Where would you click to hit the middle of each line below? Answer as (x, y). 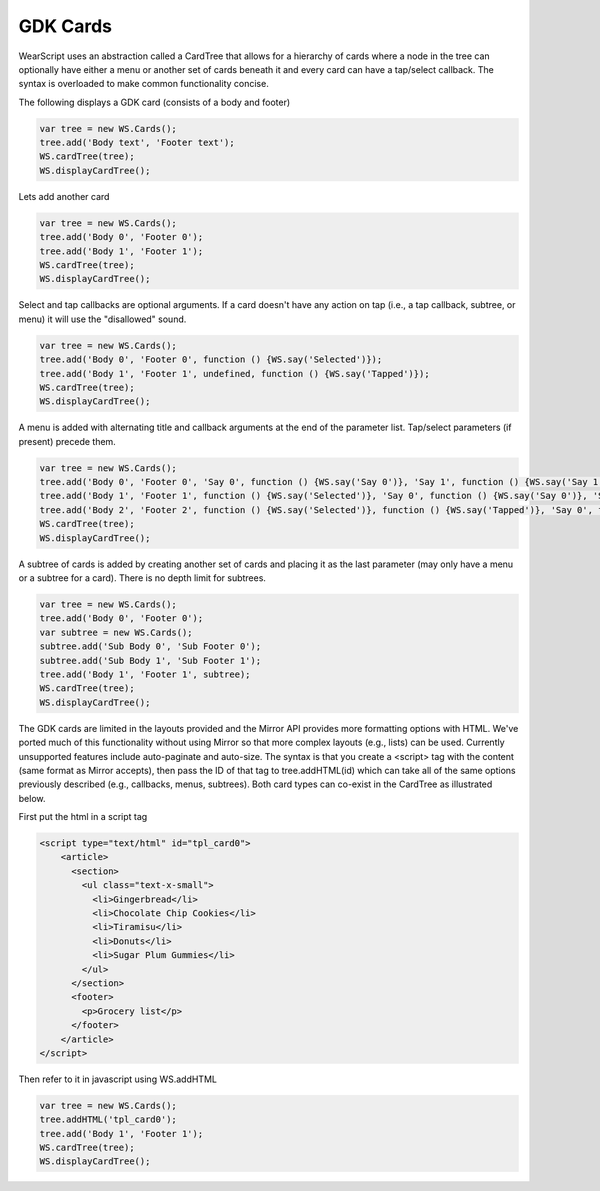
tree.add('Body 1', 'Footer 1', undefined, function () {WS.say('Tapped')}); (234, 373)
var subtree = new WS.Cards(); (116, 632)
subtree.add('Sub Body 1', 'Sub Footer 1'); (150, 660)
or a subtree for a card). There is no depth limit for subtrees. (142, 578)
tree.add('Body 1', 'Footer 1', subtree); (145, 674)
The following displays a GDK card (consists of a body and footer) (154, 102)
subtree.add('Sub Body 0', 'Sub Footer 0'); (150, 646)
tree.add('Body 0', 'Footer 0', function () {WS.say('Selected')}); (211, 359)
